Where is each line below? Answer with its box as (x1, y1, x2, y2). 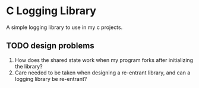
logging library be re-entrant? (14, 75, 87, 82)
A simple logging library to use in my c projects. (6, 24, 123, 31)
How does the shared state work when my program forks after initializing (14, 56, 194, 63)
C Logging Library (6, 4, 97, 18)
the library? (14, 63, 43, 70)
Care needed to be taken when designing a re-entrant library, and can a (14, 69, 191, 76)
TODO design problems (6, 41, 94, 51)
